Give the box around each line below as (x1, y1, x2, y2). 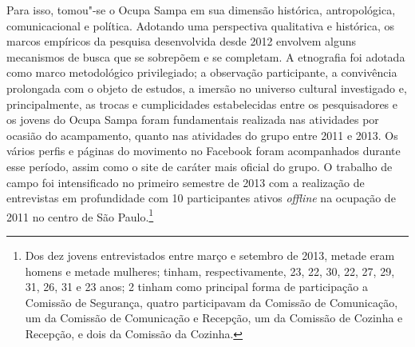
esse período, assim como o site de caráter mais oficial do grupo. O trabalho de (6, 158, 393, 174)
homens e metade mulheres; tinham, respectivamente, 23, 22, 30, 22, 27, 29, (25, 262, 395, 279)
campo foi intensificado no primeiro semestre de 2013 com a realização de (6, 173, 365, 190)
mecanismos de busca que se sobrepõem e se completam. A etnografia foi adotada (6, 48, 405, 65)
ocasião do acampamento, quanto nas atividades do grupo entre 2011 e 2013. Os (6, 126, 398, 143)
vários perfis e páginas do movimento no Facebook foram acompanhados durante (6, 142, 401, 159)
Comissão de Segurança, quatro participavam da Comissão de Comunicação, (25, 293, 398, 310)
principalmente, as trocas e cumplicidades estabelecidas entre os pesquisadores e (6, 95, 398, 112)
